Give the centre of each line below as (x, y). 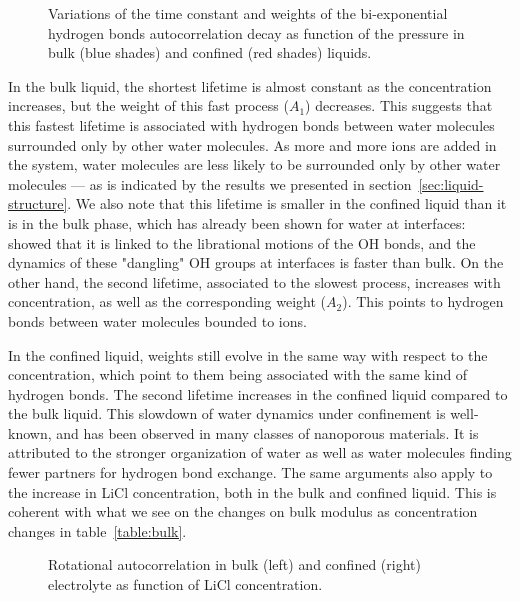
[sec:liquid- (451, 183)
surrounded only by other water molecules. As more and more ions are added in (252, 144)
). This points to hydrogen (423, 301)
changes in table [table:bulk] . (97, 530)
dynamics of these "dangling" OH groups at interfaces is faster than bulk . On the (256, 262)
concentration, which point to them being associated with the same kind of (238, 374)
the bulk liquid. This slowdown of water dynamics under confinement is (227, 413)
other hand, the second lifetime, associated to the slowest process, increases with (254, 281)
